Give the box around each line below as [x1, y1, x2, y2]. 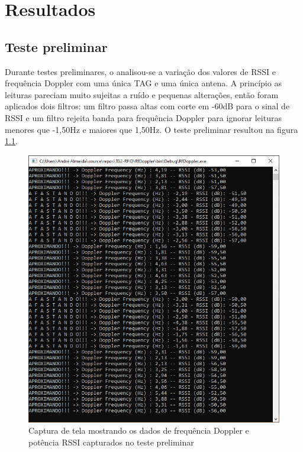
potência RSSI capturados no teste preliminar [28, 435, 194, 448]
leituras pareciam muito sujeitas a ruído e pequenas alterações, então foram [5, 88, 279, 100]
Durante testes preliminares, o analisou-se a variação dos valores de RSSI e [5, 65, 276, 77]
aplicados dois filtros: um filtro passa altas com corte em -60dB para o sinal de [5, 100, 290, 112]
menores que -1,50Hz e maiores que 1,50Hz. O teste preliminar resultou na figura [5, 123, 298, 135]
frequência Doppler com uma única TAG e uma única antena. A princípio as [5, 77, 282, 89]
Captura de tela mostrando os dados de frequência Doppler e [28, 424, 249, 437]
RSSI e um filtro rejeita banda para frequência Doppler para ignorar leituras [5, 111, 282, 123]
